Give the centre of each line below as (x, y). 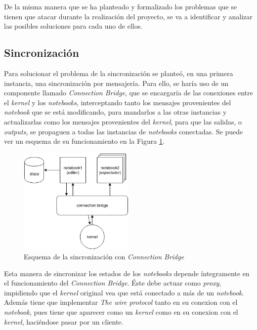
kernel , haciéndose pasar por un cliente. (64, 321)
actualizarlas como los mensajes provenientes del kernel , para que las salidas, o (123, 121)
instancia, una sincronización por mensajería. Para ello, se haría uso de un (116, 83)
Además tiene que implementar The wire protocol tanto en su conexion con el (121, 302)
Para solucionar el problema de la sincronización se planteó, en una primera (119, 73)
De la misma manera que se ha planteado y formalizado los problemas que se (121, 6)
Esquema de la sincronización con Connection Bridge (104, 257)
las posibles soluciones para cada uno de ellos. (73, 26)
